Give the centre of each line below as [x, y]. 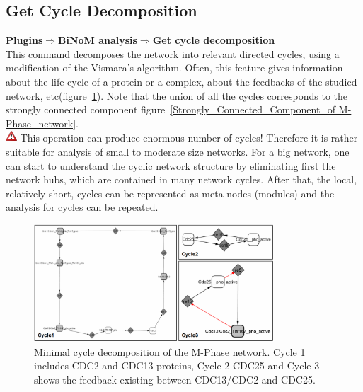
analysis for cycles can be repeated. [82, 207]
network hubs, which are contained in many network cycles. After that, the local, [181, 179]
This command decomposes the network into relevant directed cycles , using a [173, 53]
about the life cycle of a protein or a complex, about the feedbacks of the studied [181, 81]
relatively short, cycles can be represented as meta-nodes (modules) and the [170, 193]
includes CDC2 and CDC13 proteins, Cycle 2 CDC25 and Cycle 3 [177, 365]
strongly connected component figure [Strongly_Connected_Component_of [171, 109]
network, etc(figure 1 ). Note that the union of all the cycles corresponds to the [177, 95]
